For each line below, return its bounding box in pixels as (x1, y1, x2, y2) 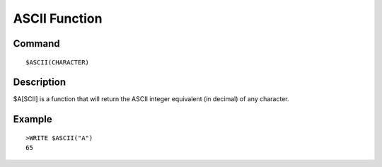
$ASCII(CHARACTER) (25, 58, 90, 67)
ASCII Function (13, 11, 103, 26)
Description (13, 76, 66, 88)
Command (13, 38, 60, 50)
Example (13, 113, 52, 125)
